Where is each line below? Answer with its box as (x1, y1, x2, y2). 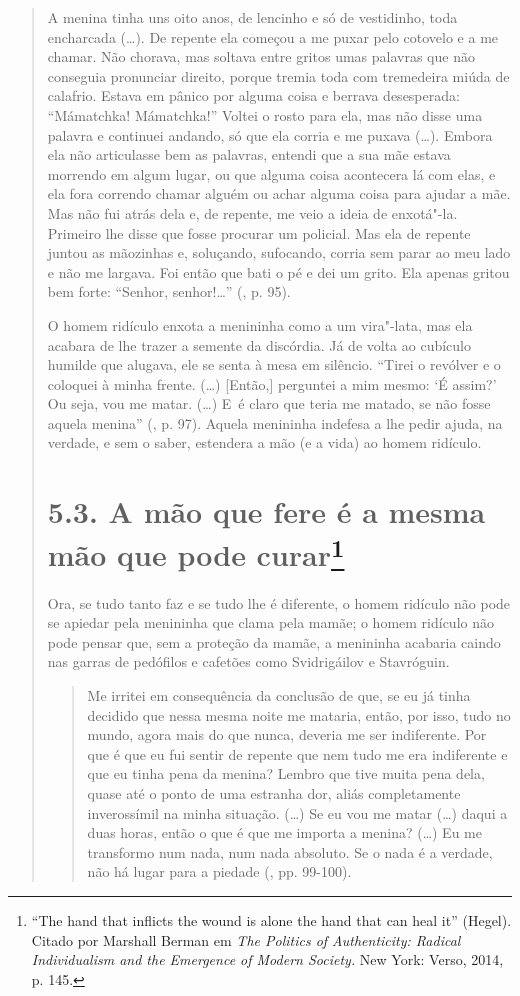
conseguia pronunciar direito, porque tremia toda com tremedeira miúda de (47, 65, 510, 86)
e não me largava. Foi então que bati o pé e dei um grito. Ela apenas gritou (47, 261, 510, 282)
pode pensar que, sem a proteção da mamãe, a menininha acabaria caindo (47, 631, 501, 652)
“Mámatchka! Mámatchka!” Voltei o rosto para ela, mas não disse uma (47, 104, 483, 125)
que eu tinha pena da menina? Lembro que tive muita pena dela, (87, 763, 485, 784)
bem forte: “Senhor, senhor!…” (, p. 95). (47, 281, 291, 302)
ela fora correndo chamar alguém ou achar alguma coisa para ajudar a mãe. (47, 183, 511, 204)
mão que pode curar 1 (47, 530, 345, 575)
